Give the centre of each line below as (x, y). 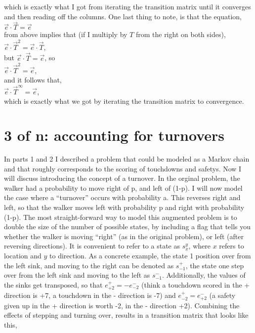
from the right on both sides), (181, 34)
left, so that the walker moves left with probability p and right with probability (124, 207)
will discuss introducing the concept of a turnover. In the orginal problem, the (122, 178)
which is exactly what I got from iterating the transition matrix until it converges (127, 6)
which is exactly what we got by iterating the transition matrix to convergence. (124, 101)
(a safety (222, 295)
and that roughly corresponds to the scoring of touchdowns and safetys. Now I (123, 168)
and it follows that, (33, 80)
